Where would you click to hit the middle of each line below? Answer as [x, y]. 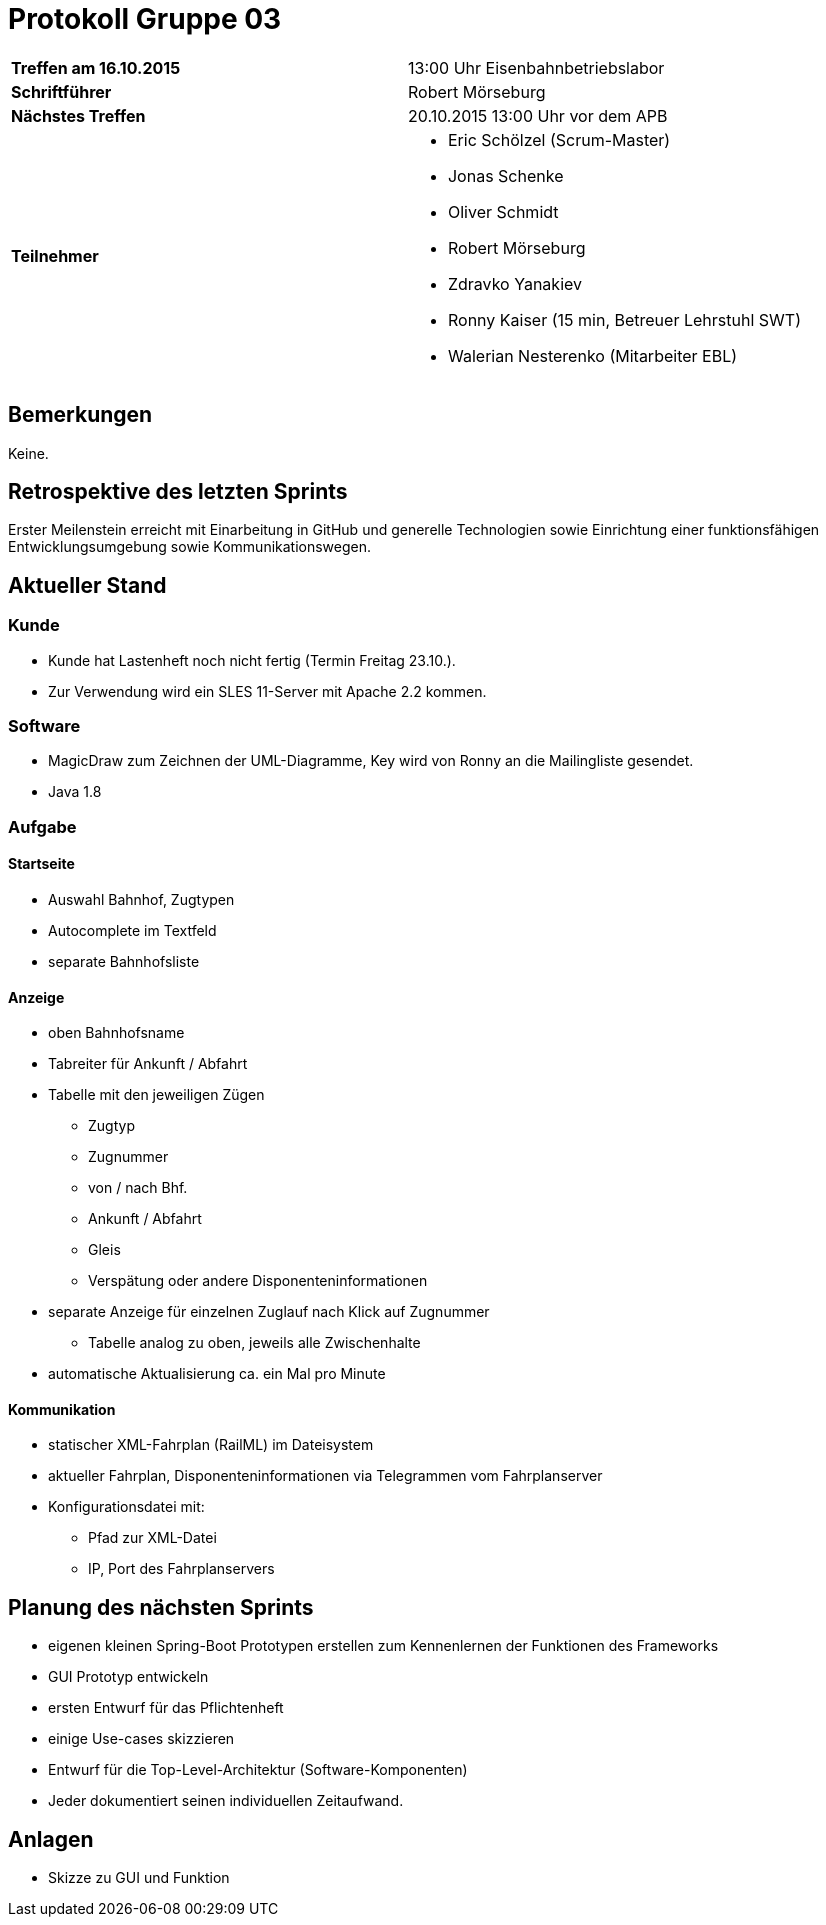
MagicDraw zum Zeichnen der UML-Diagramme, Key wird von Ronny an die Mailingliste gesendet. [371, 761]
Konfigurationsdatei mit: [126, 1507]
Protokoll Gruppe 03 [145, 19]
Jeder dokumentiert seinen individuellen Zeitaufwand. [226, 1801]
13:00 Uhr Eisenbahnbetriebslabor [536, 67]
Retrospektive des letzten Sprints [178, 492]
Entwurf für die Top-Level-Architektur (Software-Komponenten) [258, 1770]
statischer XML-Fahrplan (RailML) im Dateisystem [211, 1445]
